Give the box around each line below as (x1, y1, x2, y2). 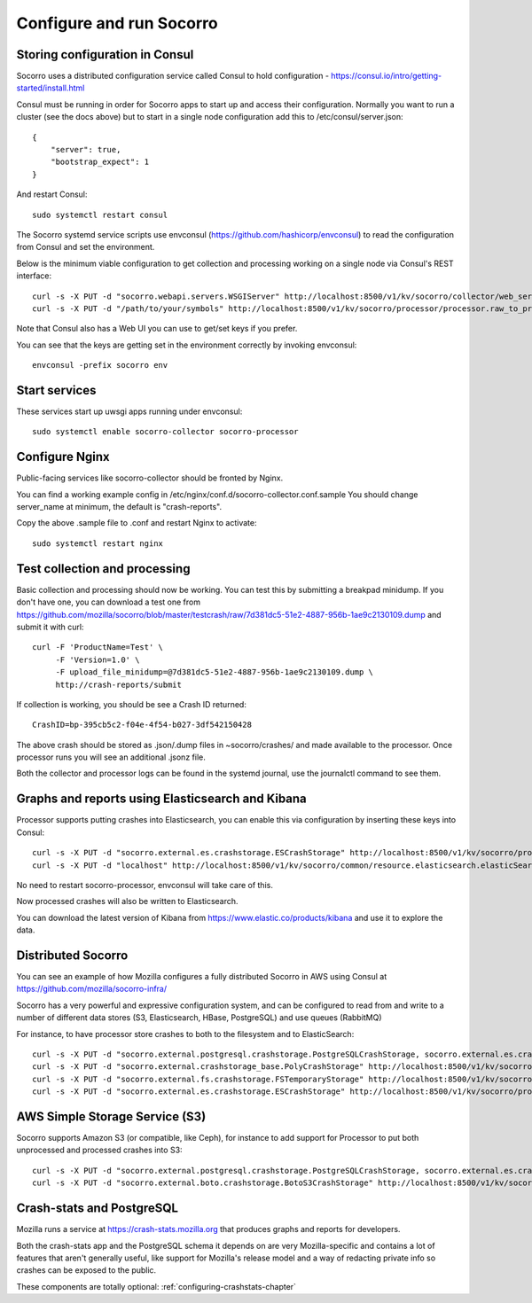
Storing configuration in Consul (16, 47, 194, 62)
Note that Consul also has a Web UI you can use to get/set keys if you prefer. (16, 324, 298, 334)
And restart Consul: (16, 189, 88, 199)
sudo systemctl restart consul (32, 209, 168, 220)
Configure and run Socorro (16, 13, 218, 33)
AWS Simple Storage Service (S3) (16, 1109, 207, 1124)
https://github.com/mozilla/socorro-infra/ (16, 984, 168, 995)
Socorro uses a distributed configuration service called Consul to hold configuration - (16, 71, 330, 82)
